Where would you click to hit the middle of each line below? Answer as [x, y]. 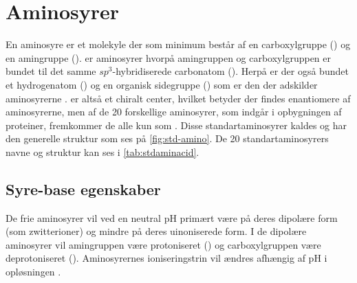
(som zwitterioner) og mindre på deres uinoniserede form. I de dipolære [156, 231]
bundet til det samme [51, 71]
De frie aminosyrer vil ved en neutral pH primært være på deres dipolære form [172, 217]
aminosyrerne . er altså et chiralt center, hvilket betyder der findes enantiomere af [178, 98]
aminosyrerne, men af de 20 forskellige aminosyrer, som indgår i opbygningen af [174, 112]
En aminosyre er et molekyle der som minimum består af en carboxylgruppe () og [178, 44]
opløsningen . [33, 272]
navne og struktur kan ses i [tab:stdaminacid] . [102, 151]
